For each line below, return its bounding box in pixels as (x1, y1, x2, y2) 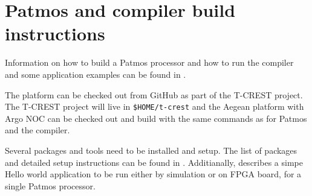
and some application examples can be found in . (5, 68, 186, 80)
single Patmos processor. (5, 179, 96, 192)
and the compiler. (5, 124, 70, 136)
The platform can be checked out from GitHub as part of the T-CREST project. (5, 88, 303, 101)
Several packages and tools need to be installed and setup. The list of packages (5, 144, 297, 156)
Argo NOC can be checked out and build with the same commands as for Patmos (5, 112, 307, 124)
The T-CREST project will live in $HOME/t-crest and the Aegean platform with (5, 100, 304, 113)
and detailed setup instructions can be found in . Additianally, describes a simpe (5, 156, 303, 168)
